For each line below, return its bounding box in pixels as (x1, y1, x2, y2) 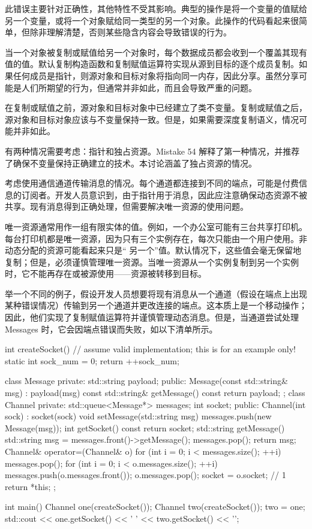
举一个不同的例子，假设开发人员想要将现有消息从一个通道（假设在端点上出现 (5, 287, 307, 300)
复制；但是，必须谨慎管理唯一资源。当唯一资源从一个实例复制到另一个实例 (5, 255, 299, 268)
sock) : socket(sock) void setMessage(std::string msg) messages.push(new (5, 410, 272, 422)
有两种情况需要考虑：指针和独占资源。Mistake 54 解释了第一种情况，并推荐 (5, 144, 300, 157)
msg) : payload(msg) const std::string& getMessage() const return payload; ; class (5, 386, 305, 399)
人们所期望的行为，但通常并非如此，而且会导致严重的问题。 (21, 81, 257, 93)
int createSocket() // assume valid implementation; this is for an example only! (5, 343, 296, 355)
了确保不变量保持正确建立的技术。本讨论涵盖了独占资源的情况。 (5, 156, 257, 169)
